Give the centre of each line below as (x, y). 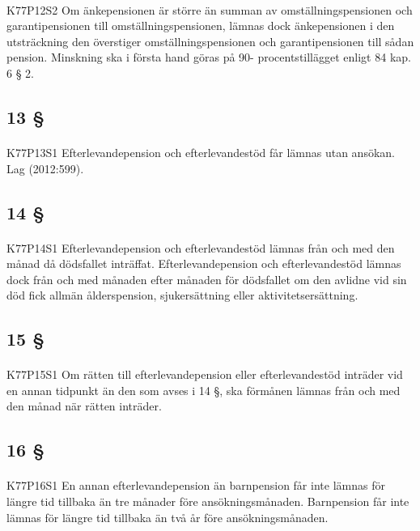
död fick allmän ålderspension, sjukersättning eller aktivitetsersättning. (182, 295)
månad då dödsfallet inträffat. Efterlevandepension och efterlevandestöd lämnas (204, 263)
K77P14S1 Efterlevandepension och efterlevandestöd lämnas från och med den (201, 247)
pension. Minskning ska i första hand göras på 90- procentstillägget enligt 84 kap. (209, 57)
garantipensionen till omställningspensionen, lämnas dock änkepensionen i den (201, 25)
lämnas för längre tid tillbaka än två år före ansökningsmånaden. (168, 517)
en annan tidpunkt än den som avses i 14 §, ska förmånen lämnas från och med (204, 390)
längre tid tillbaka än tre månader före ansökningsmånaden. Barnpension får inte (208, 501)
